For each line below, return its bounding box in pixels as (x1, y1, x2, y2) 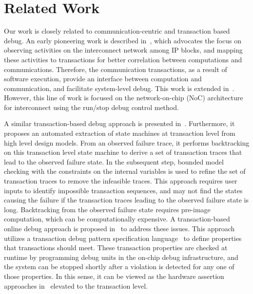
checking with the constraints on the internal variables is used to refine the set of (4, 166, 246, 176)
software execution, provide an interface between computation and (4, 73, 202, 84)
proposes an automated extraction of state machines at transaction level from (4, 128, 235, 138)
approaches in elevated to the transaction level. (4, 280, 148, 291)
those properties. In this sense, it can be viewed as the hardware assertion (4, 271, 224, 281)
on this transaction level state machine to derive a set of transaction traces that (4, 147, 242, 157)
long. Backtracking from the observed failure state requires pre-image (4, 204, 211, 214)
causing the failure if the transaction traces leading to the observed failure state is (4, 195, 249, 205)
